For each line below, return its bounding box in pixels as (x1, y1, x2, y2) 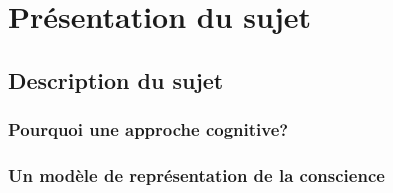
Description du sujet (8, 64, 224, 95)
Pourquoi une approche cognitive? (8, 117, 289, 142)
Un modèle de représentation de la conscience (8, 162, 385, 187)
